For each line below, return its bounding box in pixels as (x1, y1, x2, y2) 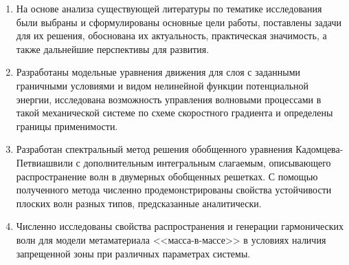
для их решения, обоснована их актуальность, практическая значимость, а (16, 28, 327, 43)
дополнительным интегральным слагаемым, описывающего (83, 155, 331, 169)
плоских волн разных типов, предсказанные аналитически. (16, 195, 262, 210)
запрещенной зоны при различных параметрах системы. (16, 246, 251, 260)
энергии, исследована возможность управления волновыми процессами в (16, 92, 322, 106)
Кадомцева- (295, 142, 344, 156)
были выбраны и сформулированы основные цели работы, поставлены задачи (16, 14, 342, 29)
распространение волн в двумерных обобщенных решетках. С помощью (16, 169, 318, 183)
